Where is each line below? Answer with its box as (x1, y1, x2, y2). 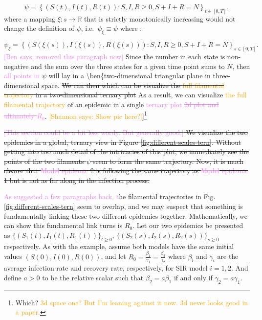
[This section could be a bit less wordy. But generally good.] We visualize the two (4, 127, 248, 137)
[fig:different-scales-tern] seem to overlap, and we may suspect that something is (4, 201, 243, 211)
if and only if (174, 272, 213, 282)
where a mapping (4, 13, 56, 23)
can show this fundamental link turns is (4, 220, 123, 230)
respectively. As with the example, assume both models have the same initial (4, 241, 234, 251)
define (4, 272, 22, 282)
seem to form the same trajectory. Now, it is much (92, 156, 243, 166)
